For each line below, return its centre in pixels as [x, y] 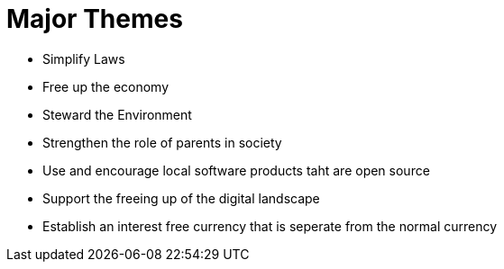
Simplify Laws [84, 58]
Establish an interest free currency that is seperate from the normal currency [270, 226]
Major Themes [95, 19]
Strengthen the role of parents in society [162, 142]
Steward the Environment [117, 114]
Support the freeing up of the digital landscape [181, 198]
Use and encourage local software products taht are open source [236, 170]
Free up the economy [106, 86]
